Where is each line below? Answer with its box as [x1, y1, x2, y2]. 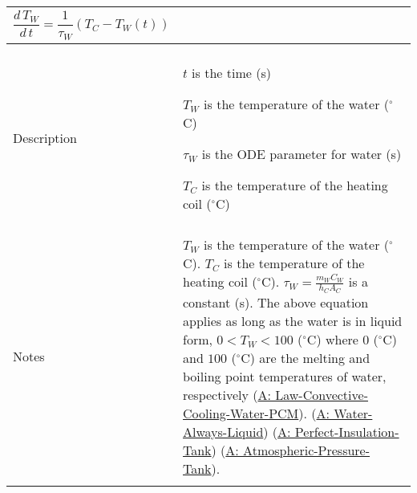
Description [13, 128, 77, 148]
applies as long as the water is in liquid [182, 312, 403, 331]
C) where [306, 330, 358, 349]
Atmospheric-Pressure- [243, 441, 370, 460]
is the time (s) [192, 63, 271, 82]
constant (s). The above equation [182, 293, 369, 312]
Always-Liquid [182, 422, 264, 442]
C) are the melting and [241, 348, 370, 368]
